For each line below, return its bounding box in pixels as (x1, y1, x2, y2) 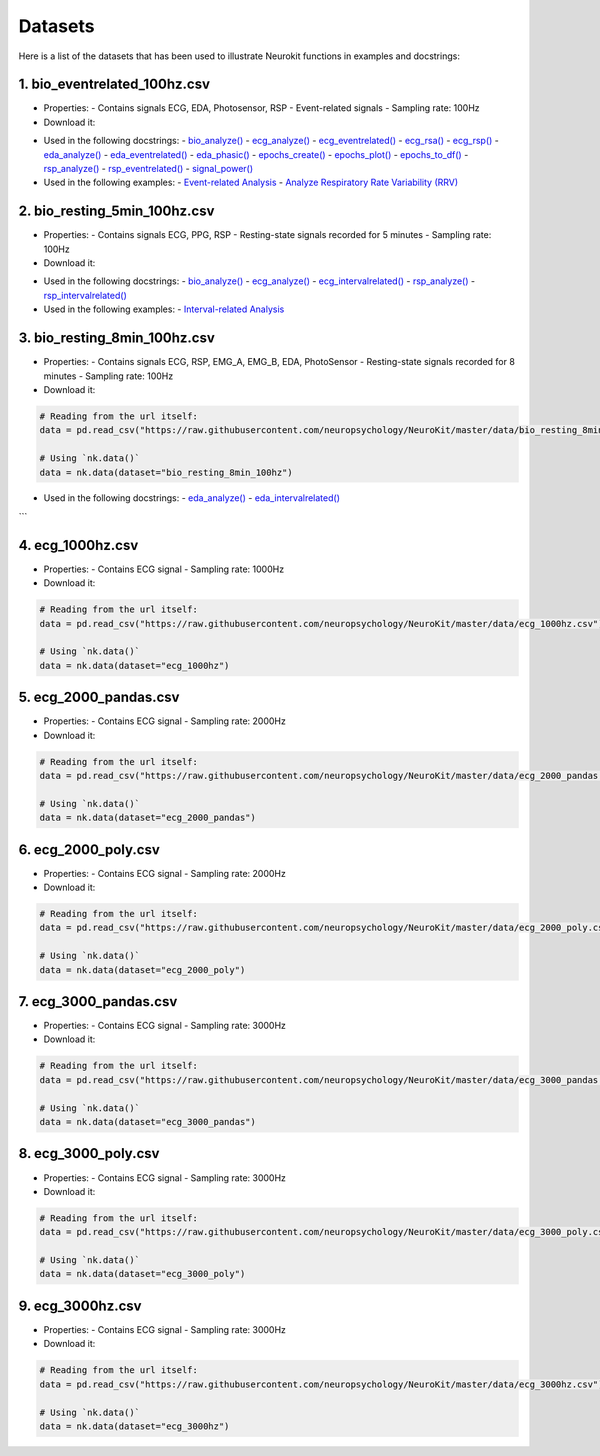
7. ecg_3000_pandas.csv (18, 993, 178, 1010)
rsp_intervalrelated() (43, 289, 127, 301)
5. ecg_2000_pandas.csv (18, 689, 180, 706)
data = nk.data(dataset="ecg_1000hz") (39, 660, 230, 671)
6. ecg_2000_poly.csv (18, 841, 160, 858)
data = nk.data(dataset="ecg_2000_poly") (39, 964, 246, 975)
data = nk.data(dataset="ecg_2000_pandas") (39, 812, 257, 824)
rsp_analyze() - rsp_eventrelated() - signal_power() (43, 163, 254, 175)
